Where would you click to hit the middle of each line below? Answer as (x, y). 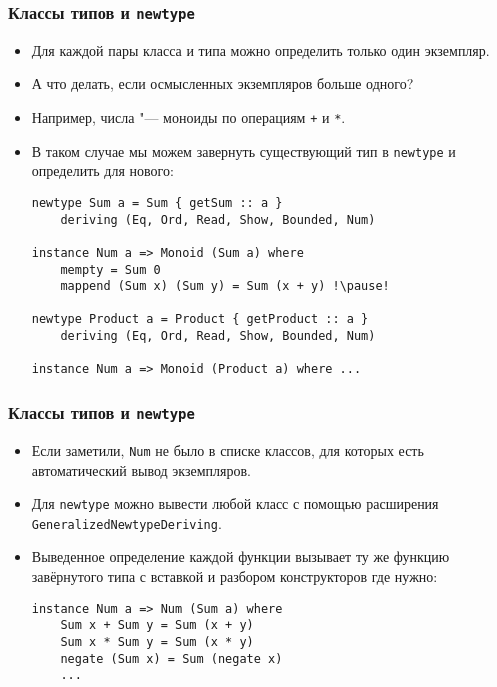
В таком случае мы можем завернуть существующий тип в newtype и (243, 150)
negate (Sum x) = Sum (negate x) (171, 658)
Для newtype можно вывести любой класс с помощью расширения (235, 503)
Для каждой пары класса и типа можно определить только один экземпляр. (260, 49)
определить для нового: (102, 170)
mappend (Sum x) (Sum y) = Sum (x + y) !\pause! (225, 286)
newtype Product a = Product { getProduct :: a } (200, 319)
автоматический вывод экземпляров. (141, 469)
